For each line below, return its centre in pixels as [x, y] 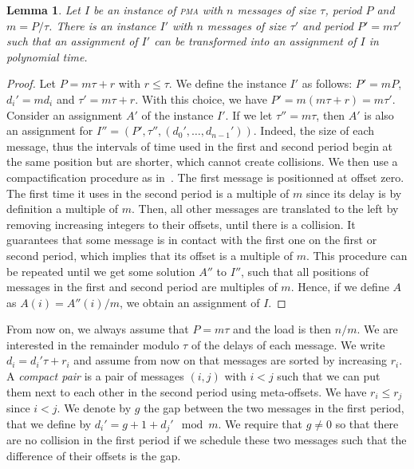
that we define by [49, 423]
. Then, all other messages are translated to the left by [265, 209]
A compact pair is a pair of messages [95, 376]
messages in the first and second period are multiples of [142, 287]
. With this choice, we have [201, 99]
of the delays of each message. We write [288, 344]
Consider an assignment [65, 114]
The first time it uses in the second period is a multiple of [148, 193]
